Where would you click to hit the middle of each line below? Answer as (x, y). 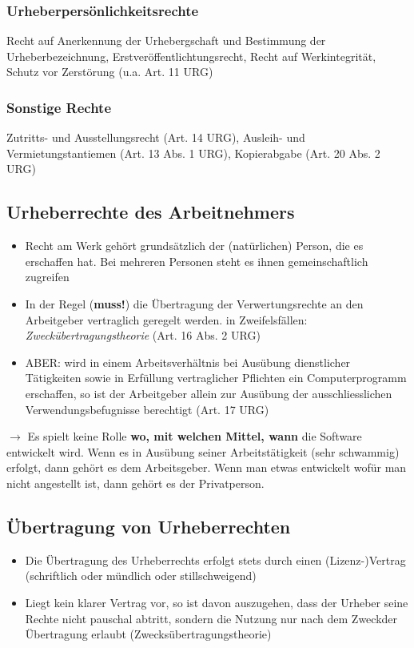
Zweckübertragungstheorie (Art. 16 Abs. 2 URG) (143, 335)
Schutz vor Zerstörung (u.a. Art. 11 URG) (110, 72)
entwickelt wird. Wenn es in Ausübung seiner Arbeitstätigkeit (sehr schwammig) (203, 451)
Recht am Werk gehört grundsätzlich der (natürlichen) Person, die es (194, 246)
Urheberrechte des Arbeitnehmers (151, 212)
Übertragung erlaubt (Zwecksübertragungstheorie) (148, 634)
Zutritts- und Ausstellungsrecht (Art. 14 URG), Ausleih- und (156, 137)
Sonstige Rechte (59, 107)
